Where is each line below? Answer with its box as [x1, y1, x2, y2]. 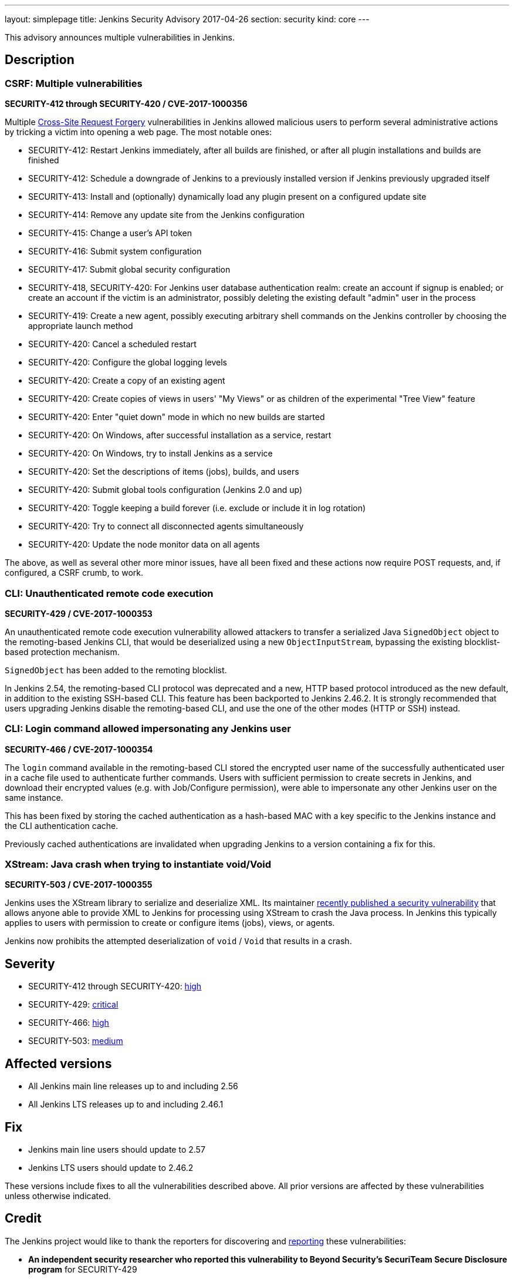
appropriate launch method [28, 321, 133, 331]
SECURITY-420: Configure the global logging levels [28, 357, 227, 368]
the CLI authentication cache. [5, 820, 119, 831]
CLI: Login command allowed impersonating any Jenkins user [5, 723, 291, 735]
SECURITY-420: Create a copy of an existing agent [28, 375, 225, 386]
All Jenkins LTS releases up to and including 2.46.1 [28, 1099, 224, 1110]
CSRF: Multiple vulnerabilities [5, 77, 143, 89]
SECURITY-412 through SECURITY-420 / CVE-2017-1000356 [5, 99, 248, 109]
